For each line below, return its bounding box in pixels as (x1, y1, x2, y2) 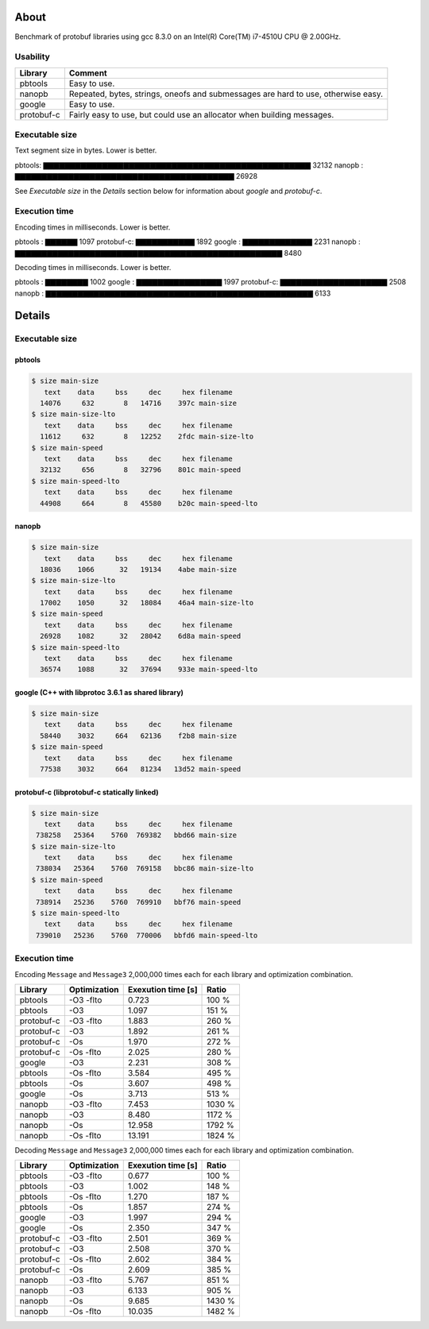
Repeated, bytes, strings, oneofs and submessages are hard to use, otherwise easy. (68, 88, 384, 99)
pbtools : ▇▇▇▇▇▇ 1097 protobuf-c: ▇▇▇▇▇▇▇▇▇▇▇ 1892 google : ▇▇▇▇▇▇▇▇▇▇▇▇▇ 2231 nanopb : (14, 237, 361, 246)
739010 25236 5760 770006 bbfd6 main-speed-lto (36, 930, 258, 940)
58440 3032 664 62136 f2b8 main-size (40, 731, 238, 740)
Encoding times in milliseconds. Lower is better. (14, 222, 171, 232)
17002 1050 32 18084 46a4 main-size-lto (40, 598, 254, 608)
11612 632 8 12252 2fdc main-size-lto (40, 432, 254, 441)
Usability (14, 52, 51, 63)
